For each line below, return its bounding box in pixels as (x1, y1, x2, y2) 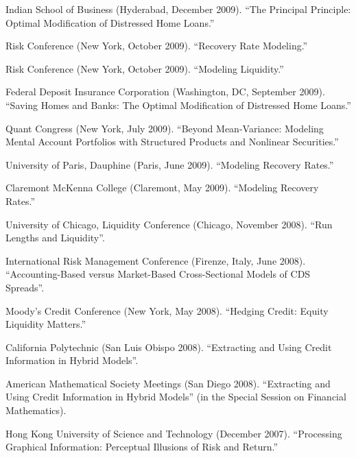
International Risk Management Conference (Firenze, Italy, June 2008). (5, 253, 306, 267)
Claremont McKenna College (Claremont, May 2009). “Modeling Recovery (5, 180, 319, 195)
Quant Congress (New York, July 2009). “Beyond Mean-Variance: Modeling (5, 121, 324, 135)
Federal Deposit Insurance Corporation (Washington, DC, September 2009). (5, 84, 325, 99)
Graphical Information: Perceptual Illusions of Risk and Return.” (5, 439, 278, 454)
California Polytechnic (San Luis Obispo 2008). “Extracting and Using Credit (5, 339, 332, 354)
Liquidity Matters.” (5, 317, 86, 331)
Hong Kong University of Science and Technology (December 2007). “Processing (5, 426, 342, 440)
